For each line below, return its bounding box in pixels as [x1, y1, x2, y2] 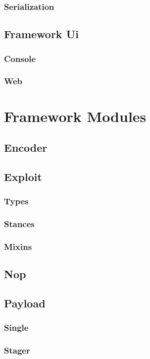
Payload [4, 295, 46, 310]
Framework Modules [4, 106, 147, 126]
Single [4, 321, 29, 334]
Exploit [4, 169, 42, 184]
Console [4, 52, 36, 64]
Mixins [4, 240, 32, 252]
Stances [4, 218, 35, 230]
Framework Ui [4, 26, 79, 42]
